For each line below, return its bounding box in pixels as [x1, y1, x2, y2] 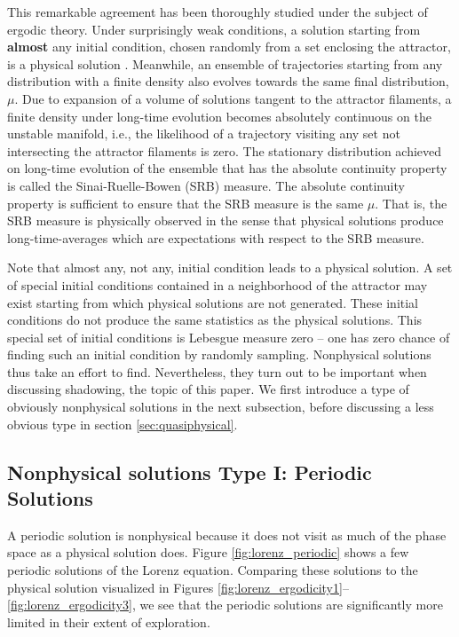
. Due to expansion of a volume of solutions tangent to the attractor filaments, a [14, 89, 452, 107]
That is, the [382, 193, 447, 212]
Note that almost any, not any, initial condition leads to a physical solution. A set [7, 258, 453, 277]
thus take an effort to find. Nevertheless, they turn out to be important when [7, 362, 427, 381]
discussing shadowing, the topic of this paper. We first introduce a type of [7, 380, 409, 398]
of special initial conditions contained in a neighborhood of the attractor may [7, 275, 428, 294]
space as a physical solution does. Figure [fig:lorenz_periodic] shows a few [7, 543, 409, 562]
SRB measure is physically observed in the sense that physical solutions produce [7, 211, 444, 230]
